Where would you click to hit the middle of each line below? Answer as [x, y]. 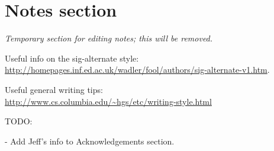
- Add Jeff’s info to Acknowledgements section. [90, 141]
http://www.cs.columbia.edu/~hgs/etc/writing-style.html [108, 101]
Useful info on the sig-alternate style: [72, 58]
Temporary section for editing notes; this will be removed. [109, 38]
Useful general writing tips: [54, 89]
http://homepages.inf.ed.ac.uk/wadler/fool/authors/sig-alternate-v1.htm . [137, 70]
